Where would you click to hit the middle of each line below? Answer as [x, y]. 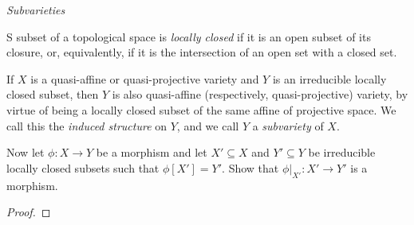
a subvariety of [288, 125]
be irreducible [342, 152]
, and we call [208, 125]
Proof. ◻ [29, 212]
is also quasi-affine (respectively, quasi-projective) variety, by [260, 94]
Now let [26, 152]
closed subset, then [53, 94]
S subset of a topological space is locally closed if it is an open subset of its [189, 36]
